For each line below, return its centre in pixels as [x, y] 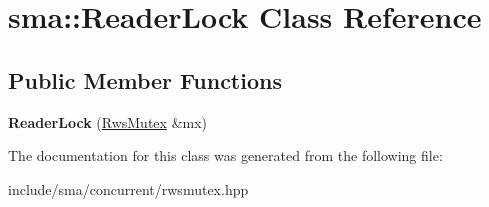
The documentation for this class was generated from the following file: [225, 155]
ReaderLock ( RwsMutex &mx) [108, 121]
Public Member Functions [145, 79]
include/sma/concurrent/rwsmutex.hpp [128, 188]
